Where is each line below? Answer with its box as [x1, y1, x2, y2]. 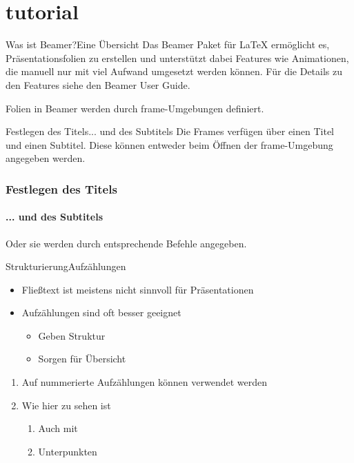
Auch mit [38, 421, 78, 435]
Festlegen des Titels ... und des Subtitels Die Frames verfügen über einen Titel [6, 124, 335, 138]
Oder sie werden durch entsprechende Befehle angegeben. [6, 236, 247, 250]
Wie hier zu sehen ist [21, 398, 111, 412]
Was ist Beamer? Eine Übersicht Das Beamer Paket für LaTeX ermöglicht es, [6, 37, 330, 52]
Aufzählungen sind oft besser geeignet [21, 305, 181, 320]
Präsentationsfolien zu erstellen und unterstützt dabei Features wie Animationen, [6, 50, 349, 65]
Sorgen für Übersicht [38, 351, 126, 366]
